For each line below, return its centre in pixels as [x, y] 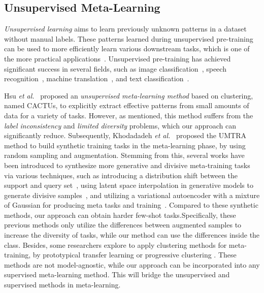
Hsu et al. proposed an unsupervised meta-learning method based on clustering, [129, 95]
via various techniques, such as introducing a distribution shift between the [121, 175]
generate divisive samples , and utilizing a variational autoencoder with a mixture [132, 195]
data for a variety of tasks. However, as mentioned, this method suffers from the [129, 115]
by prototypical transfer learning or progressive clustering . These [135, 255]
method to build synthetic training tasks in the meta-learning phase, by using [125, 145]
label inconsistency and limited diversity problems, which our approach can [120, 125]
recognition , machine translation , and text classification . [97, 78]
